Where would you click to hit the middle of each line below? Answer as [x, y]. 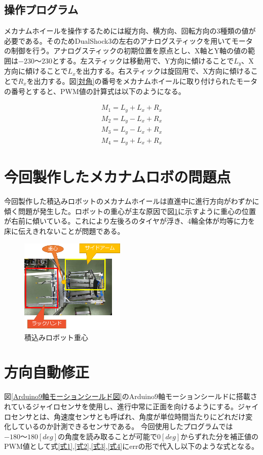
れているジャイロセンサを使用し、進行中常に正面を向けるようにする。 [121, 406]
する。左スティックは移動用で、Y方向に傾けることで [146, 60]
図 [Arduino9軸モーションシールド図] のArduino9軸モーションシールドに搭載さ [131, 396]
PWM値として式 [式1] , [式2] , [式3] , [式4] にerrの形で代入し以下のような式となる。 [131, 446]
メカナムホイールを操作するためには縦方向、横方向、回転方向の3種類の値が [130, 31]
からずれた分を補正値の [219, 436]
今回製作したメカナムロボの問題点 [118, 177]
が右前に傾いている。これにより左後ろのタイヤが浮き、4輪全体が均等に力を [129, 221]
